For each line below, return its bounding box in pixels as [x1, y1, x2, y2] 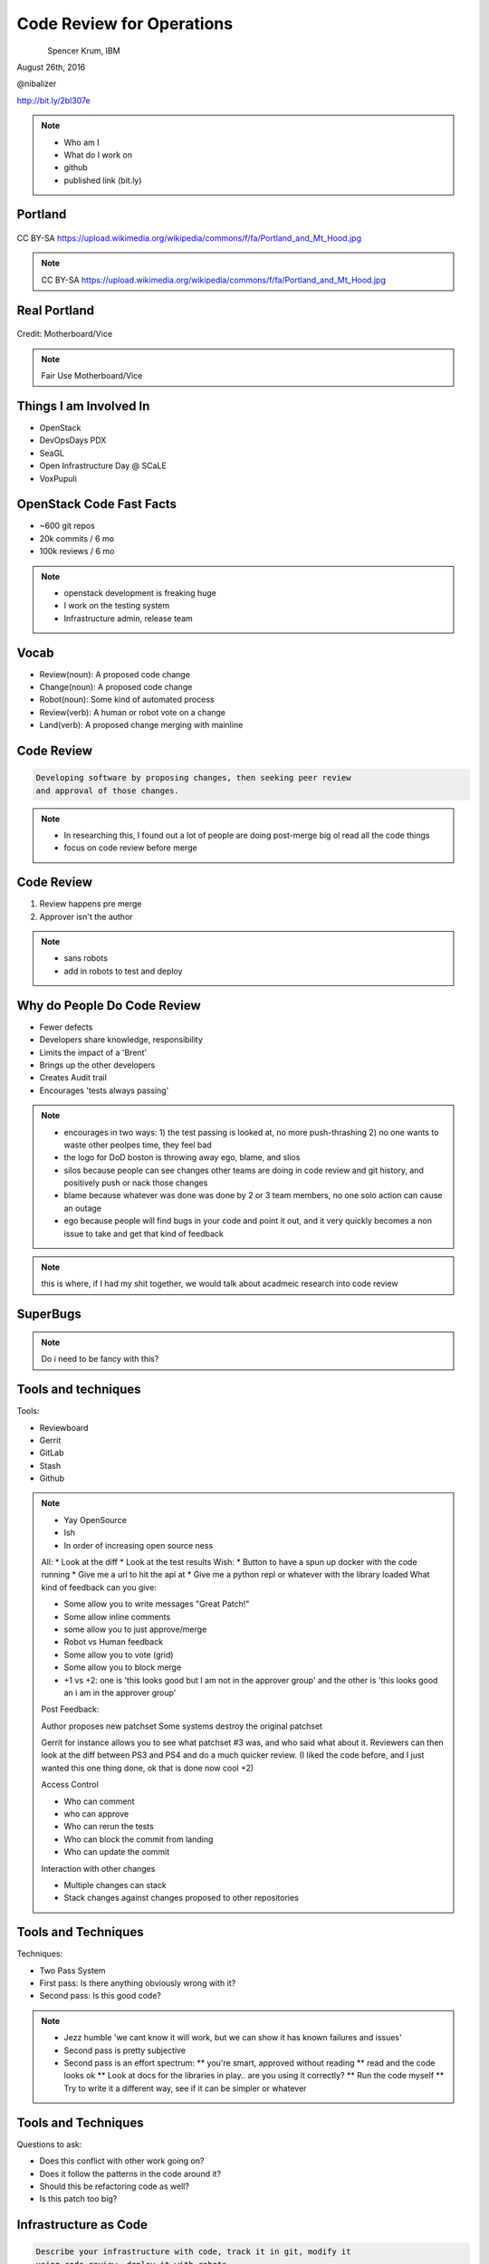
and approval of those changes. [35, 785, 180, 796]
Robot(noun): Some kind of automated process [39, 694, 215, 705]
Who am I [63, 137, 100, 148]
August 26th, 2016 [16, 62, 86, 72]
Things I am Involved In [16, 398, 150, 414]
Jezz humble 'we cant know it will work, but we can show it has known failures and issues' [63, 2032, 402, 2043]
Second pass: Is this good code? [39, 1991, 162, 2001]
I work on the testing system [63, 600, 170, 611]
